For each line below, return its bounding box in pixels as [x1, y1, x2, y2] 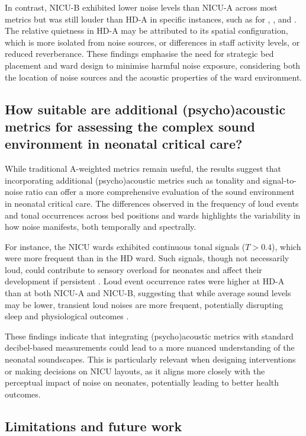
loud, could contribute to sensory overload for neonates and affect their [5, 263, 262, 275]
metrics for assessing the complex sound [5, 117, 255, 135]
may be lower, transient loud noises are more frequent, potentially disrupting [5, 298, 284, 310]
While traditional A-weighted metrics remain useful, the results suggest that [5, 162, 281, 175]
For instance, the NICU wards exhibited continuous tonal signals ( [5, 240, 246, 252]
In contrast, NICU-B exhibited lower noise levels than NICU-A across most [5, 1, 278, 13]
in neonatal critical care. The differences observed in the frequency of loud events [5, 197, 299, 209]
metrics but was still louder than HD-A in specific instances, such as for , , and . [5, 12, 297, 25]
